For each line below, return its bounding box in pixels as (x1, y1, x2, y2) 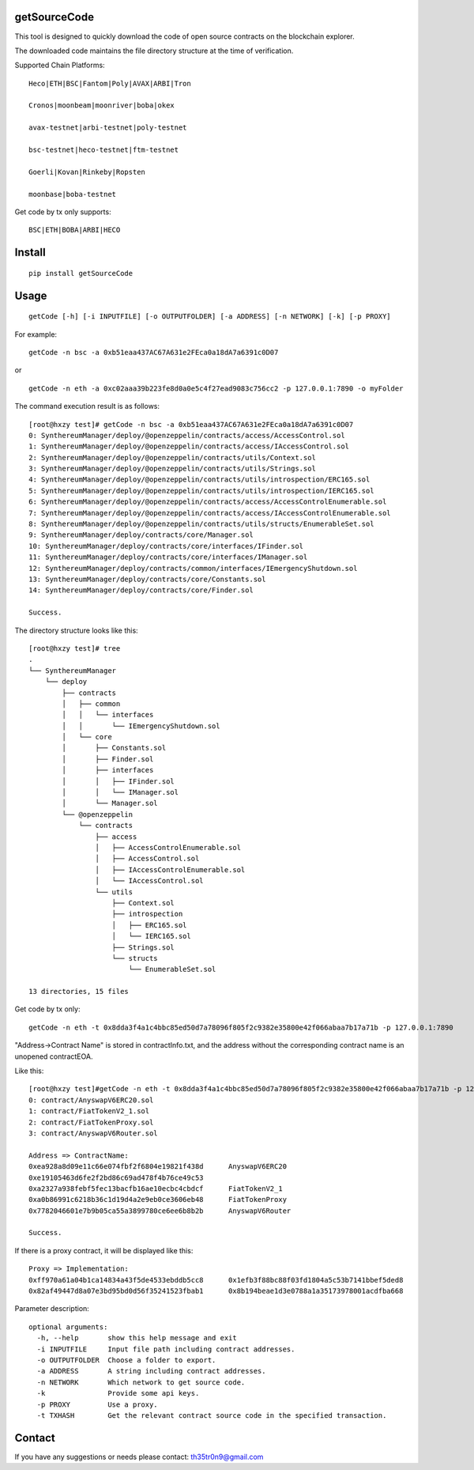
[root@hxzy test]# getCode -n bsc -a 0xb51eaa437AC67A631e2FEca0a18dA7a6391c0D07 (28, 420, 354, 429)
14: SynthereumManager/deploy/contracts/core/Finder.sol (28, 586, 254, 595)
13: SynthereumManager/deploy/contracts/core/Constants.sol (28, 575, 266, 584)
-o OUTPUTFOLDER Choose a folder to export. (36, 1356, 216, 1364)
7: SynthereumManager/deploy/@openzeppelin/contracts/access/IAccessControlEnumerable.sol (28, 508, 391, 517)
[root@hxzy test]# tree (28, 644, 121, 652)
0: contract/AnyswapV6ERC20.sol (28, 1095, 154, 1105)
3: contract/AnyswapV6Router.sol (28, 1128, 158, 1138)
